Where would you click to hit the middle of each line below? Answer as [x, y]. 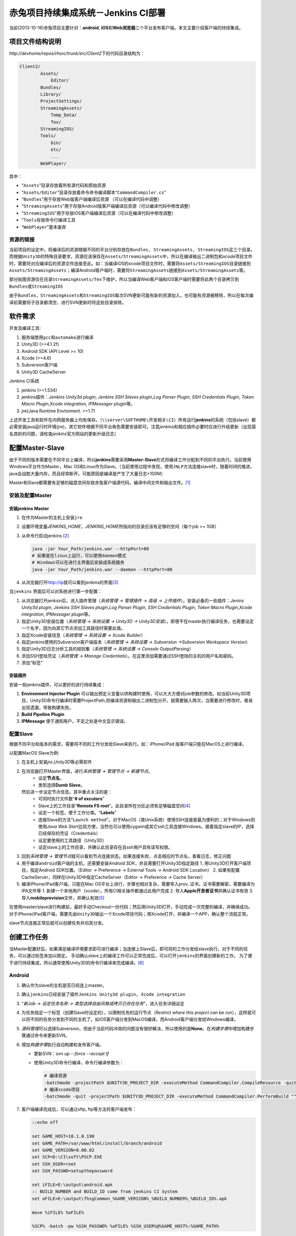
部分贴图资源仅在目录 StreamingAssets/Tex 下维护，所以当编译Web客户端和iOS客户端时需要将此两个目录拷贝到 [124, 279]
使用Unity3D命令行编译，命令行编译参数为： [79, 1062]
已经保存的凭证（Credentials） [69, 834]
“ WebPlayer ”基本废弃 [44, 227]
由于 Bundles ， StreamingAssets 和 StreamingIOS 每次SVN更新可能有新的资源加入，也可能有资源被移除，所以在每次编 [131, 295]
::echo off [45, 1123]
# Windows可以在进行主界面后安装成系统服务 [78, 563]
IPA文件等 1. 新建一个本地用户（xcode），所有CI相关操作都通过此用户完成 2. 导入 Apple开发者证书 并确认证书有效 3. [137, 891]
